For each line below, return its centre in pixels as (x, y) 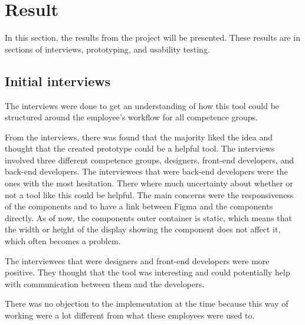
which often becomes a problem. (63, 241)
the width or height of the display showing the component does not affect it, (143, 229)
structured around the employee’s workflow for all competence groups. (132, 117)
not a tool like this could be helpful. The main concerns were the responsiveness (149, 194)
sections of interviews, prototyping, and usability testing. (107, 49)
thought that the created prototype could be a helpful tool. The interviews (140, 148)
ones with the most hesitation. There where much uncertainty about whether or (149, 183)
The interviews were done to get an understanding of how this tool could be (142, 105)
